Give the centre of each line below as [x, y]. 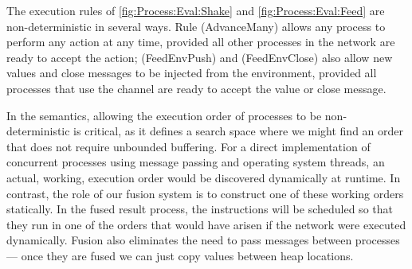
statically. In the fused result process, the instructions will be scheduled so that [200, 209]
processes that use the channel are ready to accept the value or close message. [196, 88]
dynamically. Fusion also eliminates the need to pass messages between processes [203, 240]
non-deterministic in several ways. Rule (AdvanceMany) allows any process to [196, 26]
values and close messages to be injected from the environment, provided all [192, 73]
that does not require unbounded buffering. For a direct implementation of [188, 146]
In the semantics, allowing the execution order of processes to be [164, 115]
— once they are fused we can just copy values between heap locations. [180, 255]
